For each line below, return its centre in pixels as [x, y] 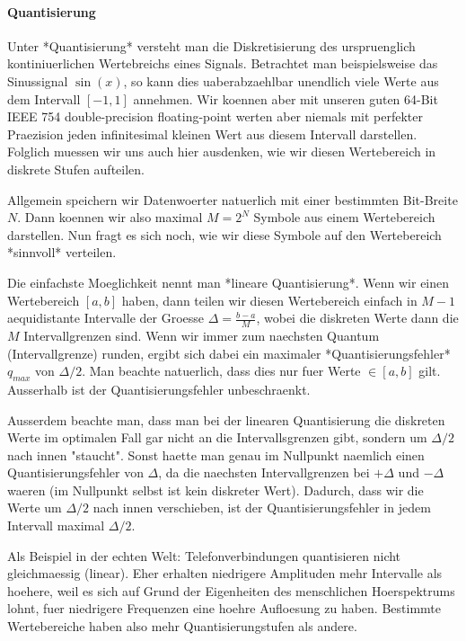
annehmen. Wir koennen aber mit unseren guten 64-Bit [286, 98]
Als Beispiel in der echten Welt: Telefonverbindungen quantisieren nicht [204, 555]
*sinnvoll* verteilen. [62, 252]
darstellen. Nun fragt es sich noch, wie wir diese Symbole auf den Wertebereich [224, 234]
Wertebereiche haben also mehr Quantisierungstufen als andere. [182, 626]
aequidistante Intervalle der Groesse [106, 318]
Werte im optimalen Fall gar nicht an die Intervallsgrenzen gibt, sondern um [217, 437]
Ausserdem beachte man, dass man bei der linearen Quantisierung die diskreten [226, 419]
